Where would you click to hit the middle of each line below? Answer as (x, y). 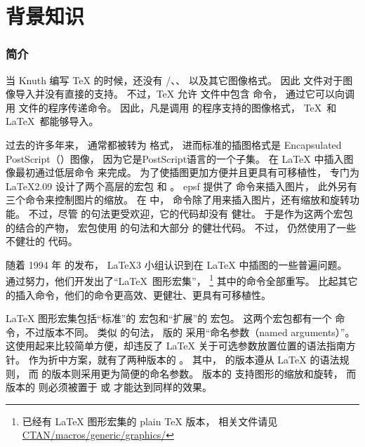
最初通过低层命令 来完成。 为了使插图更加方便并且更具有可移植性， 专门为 (187, 172)
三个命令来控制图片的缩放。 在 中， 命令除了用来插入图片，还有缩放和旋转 (178, 200)
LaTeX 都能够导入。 (52, 121)
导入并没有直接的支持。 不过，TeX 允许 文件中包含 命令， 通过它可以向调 (185, 94)
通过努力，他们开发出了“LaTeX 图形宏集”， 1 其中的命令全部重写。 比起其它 (182, 280)
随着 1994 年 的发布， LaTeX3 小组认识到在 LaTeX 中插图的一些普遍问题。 (177, 264)
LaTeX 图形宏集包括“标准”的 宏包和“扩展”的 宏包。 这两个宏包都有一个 (169, 318)
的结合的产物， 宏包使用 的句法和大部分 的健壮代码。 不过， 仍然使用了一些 (181, 227)
